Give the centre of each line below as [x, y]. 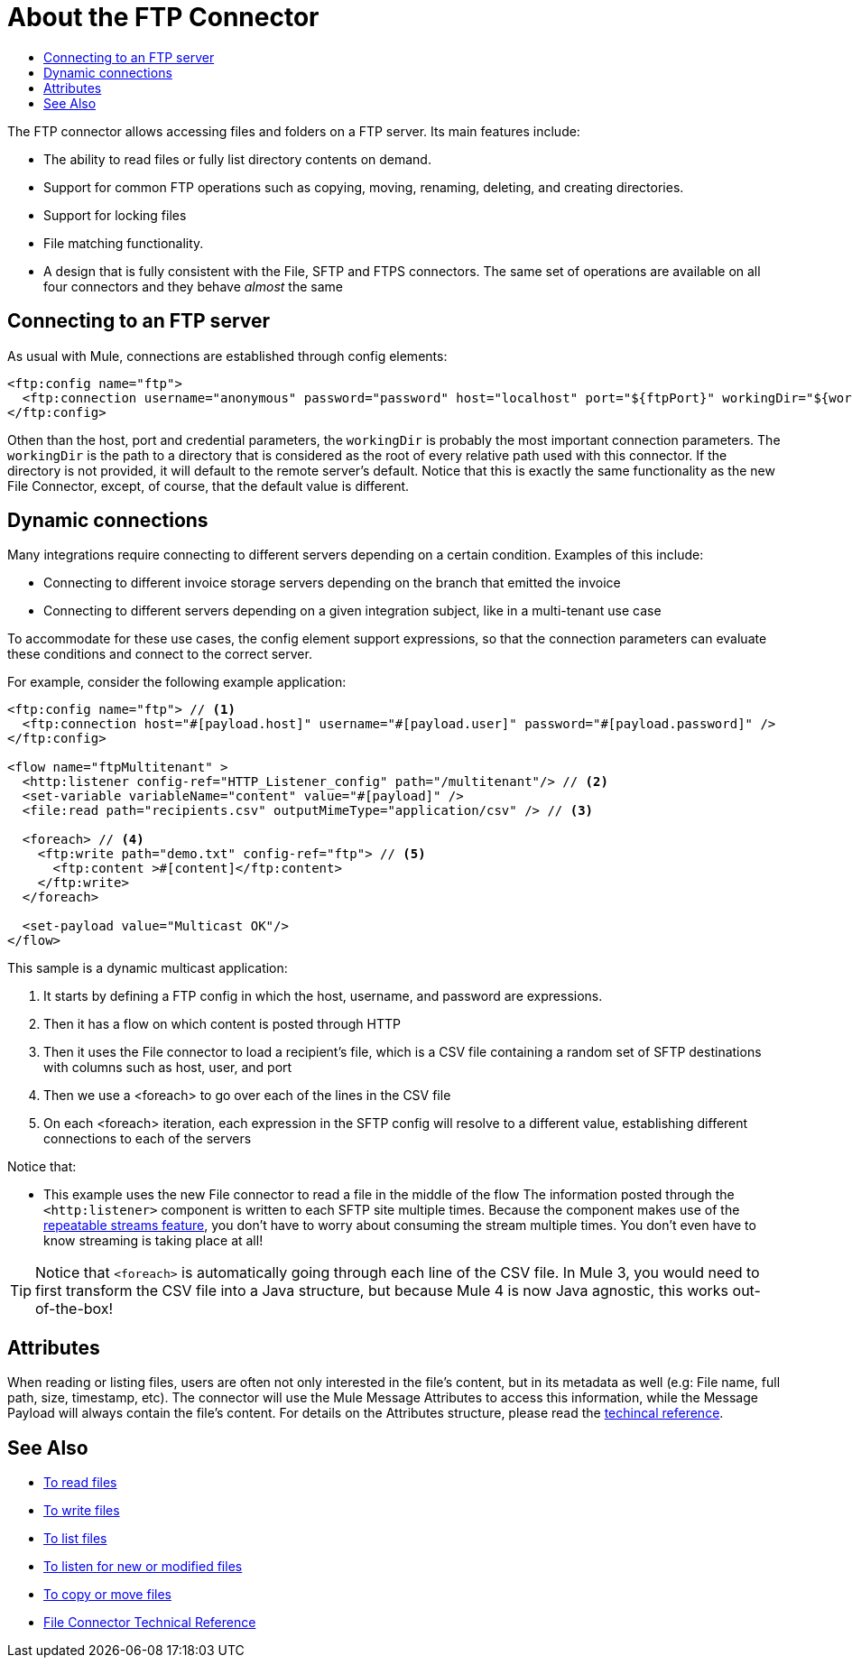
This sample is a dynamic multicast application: [148, 968]
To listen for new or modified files [143, 1567]
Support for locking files [115, 215]
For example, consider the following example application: [177, 682]
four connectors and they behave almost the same [193, 286]
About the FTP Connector [163, 17]
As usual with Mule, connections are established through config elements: [227, 356]
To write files [82, 1511]
